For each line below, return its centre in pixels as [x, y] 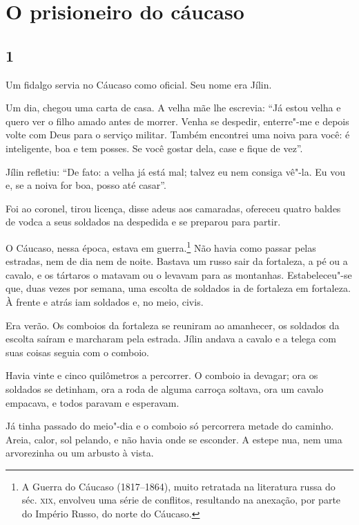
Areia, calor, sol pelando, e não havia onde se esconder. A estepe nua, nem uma [174, 439]
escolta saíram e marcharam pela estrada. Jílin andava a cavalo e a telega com [171, 339]
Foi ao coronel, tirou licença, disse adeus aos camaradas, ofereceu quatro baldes [173, 208]
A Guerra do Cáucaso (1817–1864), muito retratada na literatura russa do [178, 486]
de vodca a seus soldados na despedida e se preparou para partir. [143, 222]
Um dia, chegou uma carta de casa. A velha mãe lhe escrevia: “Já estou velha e [173, 108]
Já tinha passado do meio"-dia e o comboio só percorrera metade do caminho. [170, 426]
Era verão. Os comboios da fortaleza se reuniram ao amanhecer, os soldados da [173, 325]
